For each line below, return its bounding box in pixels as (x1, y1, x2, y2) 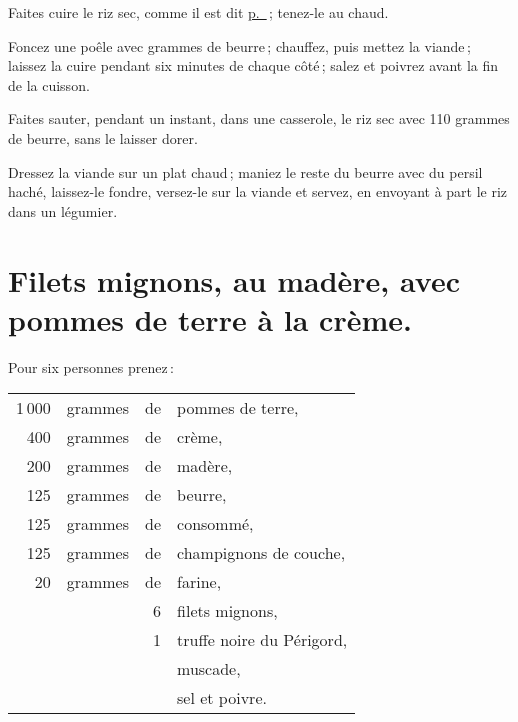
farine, (177, 570, 222, 594)
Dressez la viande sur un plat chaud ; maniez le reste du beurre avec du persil (8, 161, 483, 182)
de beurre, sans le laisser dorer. (8, 127, 198, 148)
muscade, (177, 657, 241, 681)
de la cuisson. (8, 74, 90, 95)
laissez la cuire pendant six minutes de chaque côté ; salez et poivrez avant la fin (8, 55, 499, 76)
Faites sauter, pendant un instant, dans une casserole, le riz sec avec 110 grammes (8, 108, 510, 129)
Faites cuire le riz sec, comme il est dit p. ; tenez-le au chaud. (8, 2, 389, 22)
